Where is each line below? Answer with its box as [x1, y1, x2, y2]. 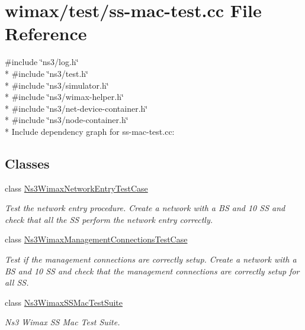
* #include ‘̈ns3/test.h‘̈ [5, 67, 88, 79]
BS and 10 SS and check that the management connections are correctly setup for [5, 264, 300, 277]
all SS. [5, 276, 29, 289]
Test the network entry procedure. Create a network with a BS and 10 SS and [5, 202, 285, 214]
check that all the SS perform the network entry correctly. [5, 213, 213, 225]
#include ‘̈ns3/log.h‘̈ [5, 56, 79, 68]
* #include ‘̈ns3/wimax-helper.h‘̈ [5, 90, 124, 103]
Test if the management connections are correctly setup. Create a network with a [5, 253, 297, 266]
